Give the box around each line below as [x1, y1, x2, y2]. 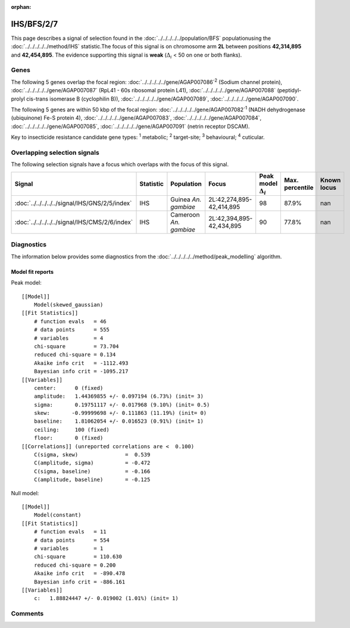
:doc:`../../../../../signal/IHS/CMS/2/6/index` [14, 218, 133, 226]
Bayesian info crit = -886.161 [33, 578, 126, 585]
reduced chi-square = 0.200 [33, 561, 116, 568]
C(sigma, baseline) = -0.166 [33, 468, 151, 474]
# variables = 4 [33, 335, 104, 342]
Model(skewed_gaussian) [33, 301, 104, 308]
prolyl [11, 95, 25, 102]
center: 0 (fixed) [33, 385, 104, 391]
